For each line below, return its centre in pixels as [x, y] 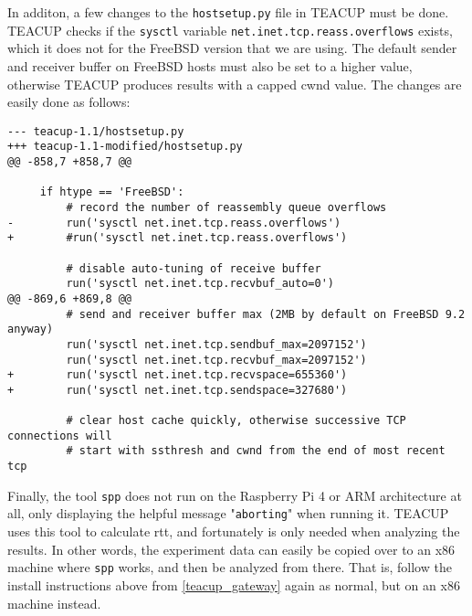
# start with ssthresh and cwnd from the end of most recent [256, 451]
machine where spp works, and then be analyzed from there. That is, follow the [230, 567]
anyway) [31, 329]
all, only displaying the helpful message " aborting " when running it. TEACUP [228, 513]
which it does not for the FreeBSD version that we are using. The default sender [232, 48]
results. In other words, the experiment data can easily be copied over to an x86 [231, 549]
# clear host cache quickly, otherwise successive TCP [236, 421]
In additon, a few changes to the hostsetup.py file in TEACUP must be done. [228, 12]
